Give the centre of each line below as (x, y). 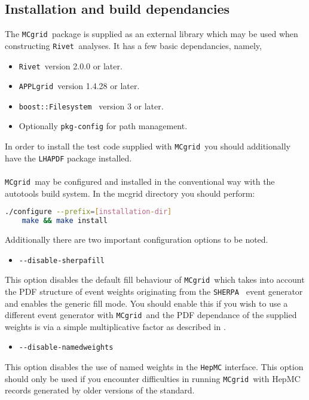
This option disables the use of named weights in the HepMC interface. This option (154, 367)
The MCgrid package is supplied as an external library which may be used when (152, 34)
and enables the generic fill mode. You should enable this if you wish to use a (146, 303)
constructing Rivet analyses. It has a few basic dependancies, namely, (133, 45)
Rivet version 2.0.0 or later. (71, 65)
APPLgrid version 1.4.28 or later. (79, 86)
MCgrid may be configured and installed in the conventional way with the (140, 181)
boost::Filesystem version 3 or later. (91, 106)
